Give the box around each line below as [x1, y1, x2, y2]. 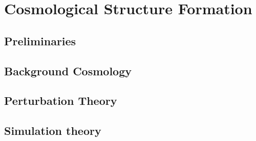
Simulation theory [4, 123, 101, 138]
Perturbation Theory [4, 93, 117, 108]
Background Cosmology [4, 63, 132, 78]
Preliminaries [4, 33, 76, 48]
